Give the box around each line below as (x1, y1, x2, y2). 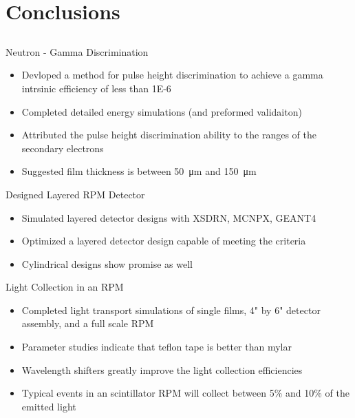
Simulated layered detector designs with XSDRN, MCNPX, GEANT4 (21, 210, 316, 224)
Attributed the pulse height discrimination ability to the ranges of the (21, 127, 316, 142)
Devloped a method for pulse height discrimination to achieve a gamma (21, 67, 323, 82)
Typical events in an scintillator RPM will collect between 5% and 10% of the (21, 386, 349, 400)
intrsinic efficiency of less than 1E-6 (21, 81, 171, 95)
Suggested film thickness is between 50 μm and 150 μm (21, 164, 257, 178)
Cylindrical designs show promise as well (21, 256, 193, 271)
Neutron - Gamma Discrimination (6, 44, 149, 59)
